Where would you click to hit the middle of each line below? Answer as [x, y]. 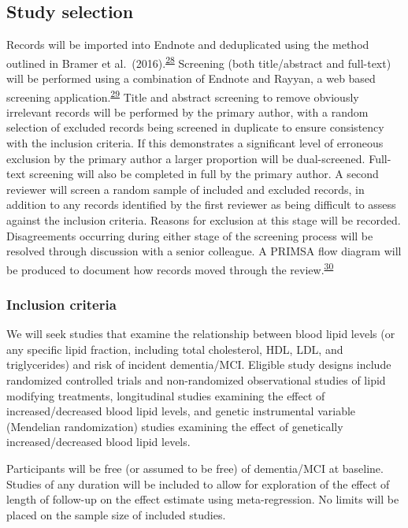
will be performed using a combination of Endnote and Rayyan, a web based [191, 78]
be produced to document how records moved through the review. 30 [170, 268]
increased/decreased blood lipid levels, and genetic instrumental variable [181, 411]
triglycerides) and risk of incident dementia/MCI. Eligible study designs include [199, 364]
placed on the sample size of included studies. [116, 514]
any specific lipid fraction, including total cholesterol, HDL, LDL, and [175, 349]
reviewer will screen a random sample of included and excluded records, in [185, 189]
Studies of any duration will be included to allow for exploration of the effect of [198, 483]
